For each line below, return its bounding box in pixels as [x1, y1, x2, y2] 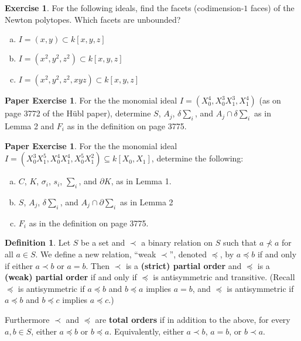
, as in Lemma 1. [111, 175, 172, 187]
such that [223, 236, 257, 249]
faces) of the [251, 2, 295, 13]
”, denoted [169, 247, 207, 260]
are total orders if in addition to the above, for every [95, 313, 290, 325]
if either [5, 259, 33, 271]
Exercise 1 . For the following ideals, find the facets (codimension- [5, 2, 244, 13]
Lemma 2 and [5, 119, 54, 132]
